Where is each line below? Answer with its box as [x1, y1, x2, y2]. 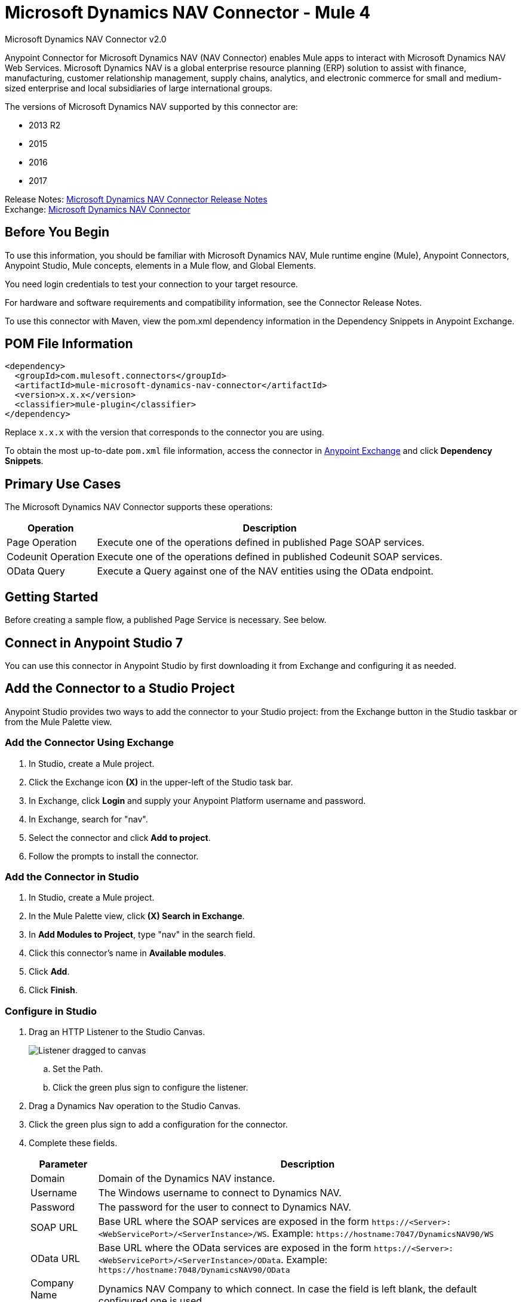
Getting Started [5, 589, 99, 604]
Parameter [39, 1158, 88, 1171]
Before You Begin [5, 225, 110, 240]
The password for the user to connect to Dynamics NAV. [98, 1201, 351, 1214]
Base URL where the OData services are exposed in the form [98, 1242, 371, 1254]
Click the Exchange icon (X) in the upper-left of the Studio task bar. [29, 776, 293, 787]
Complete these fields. [29, 1138, 118, 1149]
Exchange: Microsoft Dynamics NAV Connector [5, 204, 191, 214]
